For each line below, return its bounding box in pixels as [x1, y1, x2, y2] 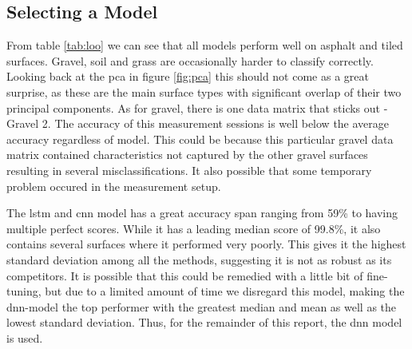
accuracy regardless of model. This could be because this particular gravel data [6, 130, 394, 147]
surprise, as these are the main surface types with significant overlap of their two [6, 83, 402, 100]
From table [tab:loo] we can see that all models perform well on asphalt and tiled [6, 37, 403, 54]
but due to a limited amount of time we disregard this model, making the [45, 283, 405, 299]
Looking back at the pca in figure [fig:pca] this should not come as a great [6, 68, 369, 85]
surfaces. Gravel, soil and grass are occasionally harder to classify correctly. [6, 52, 374, 69]
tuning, [6, 283, 42, 299]
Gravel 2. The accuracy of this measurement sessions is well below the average [6, 115, 390, 132]
